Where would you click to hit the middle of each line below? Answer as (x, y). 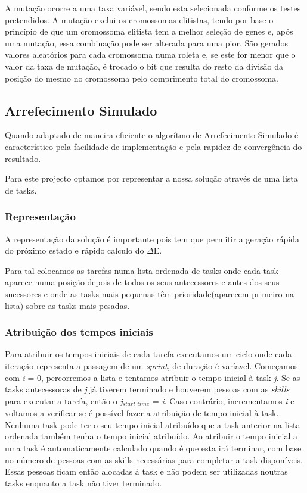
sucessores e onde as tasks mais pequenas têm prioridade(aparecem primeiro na (150, 293)
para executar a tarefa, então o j (64, 400)
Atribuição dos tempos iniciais (79, 332)
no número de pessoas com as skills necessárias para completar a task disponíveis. (154, 459)
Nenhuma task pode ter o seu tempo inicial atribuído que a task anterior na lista (153, 424)
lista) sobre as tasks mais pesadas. (67, 305)
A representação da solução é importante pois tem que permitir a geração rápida (152, 238)
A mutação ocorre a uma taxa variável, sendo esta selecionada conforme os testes (153, 8)
